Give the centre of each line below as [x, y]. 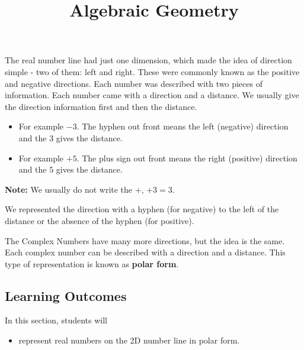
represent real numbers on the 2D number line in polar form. [129, 340]
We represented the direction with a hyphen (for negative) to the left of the [142, 209]
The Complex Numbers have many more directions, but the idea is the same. [145, 240]
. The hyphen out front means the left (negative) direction [183, 126]
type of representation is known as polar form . [92, 263]
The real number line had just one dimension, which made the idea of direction [148, 60]
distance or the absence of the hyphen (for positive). [100, 220]
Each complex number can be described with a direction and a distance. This [145, 252]
